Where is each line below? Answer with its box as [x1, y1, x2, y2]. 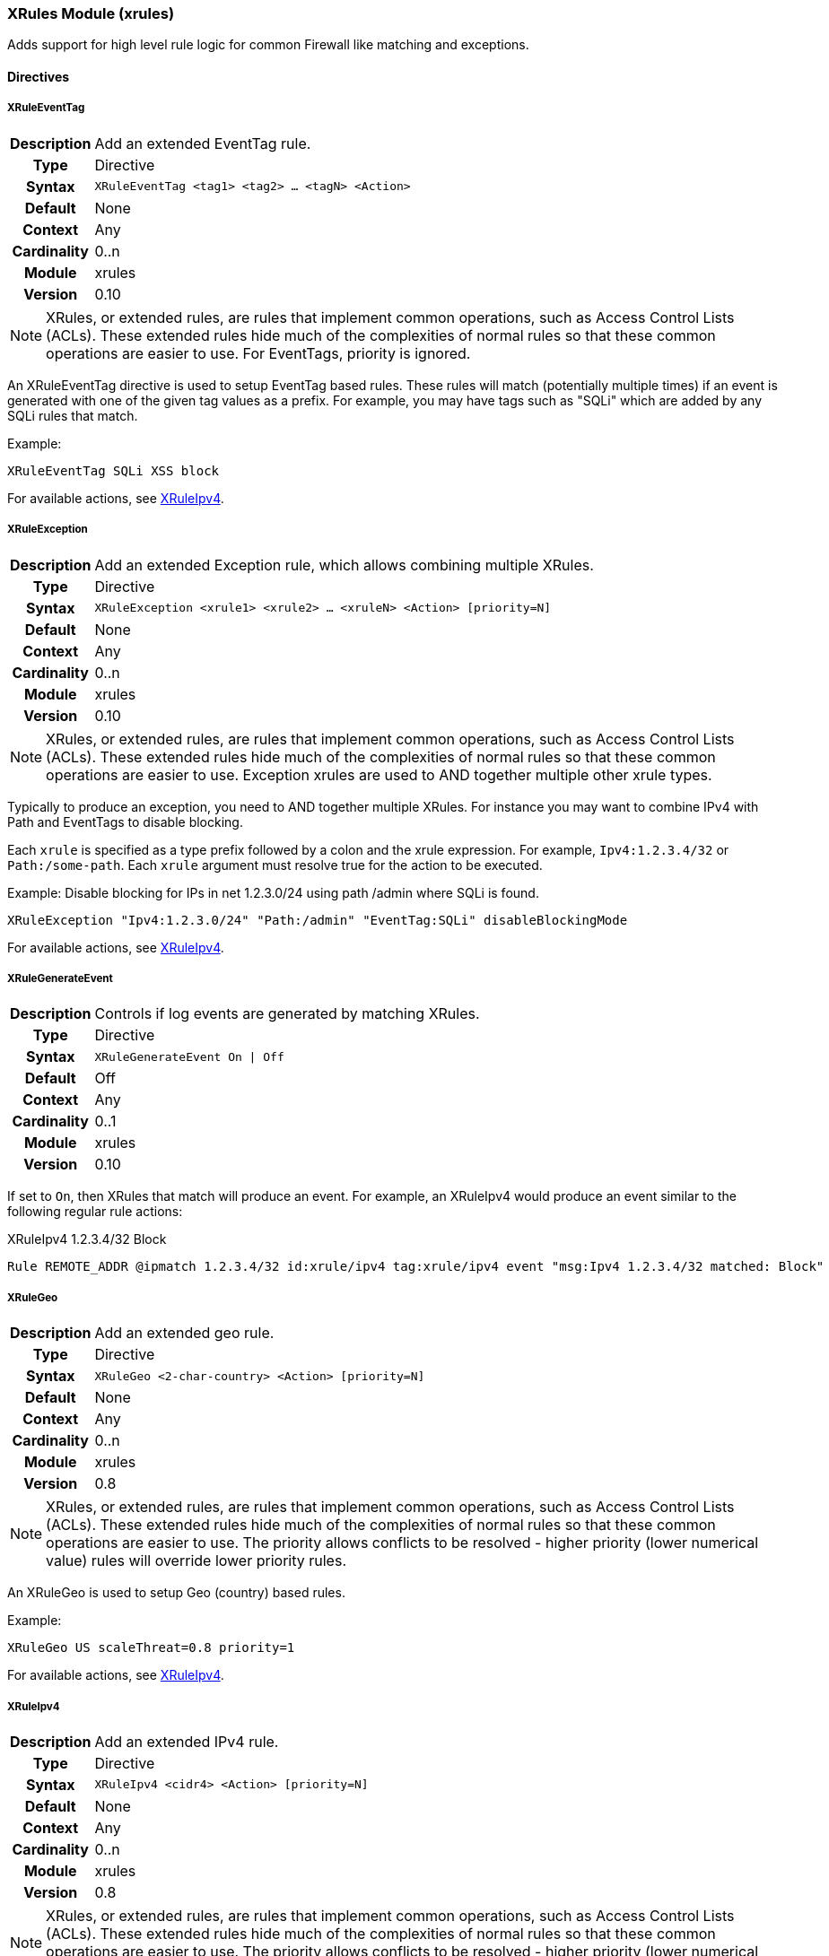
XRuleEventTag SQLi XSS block [7, 463, 220, 478]
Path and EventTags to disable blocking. [7, 813, 243, 830]
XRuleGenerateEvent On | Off [94, 1049, 284, 1064]
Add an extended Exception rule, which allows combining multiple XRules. [94, 555, 594, 574]
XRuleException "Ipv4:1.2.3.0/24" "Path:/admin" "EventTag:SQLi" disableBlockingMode [7, 912, 628, 927]
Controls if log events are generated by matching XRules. [94, 1004, 480, 1023]
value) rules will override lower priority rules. [46, 1552, 346, 1570]
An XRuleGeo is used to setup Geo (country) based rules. [7, 1585, 345, 1601]
